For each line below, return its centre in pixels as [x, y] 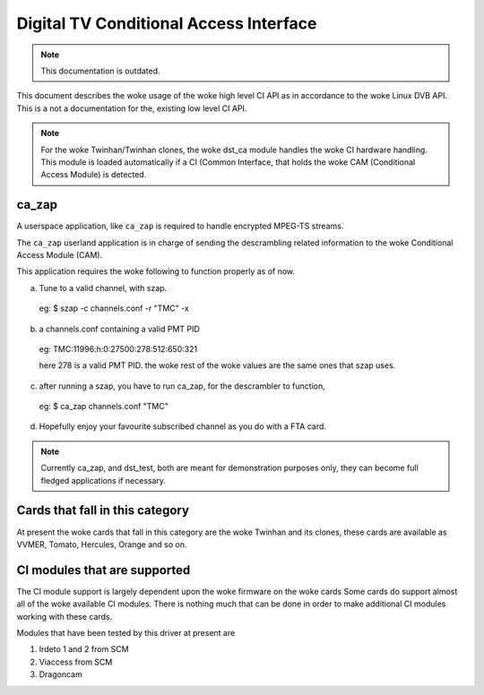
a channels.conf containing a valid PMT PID [120, 329]
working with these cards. [65, 616]
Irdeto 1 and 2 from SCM [84, 649]
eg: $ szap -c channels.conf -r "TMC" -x [114, 308]
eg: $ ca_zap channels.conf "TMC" [104, 407]
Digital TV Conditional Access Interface [167, 23]
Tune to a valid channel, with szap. [103, 287]
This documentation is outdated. [100, 71]
